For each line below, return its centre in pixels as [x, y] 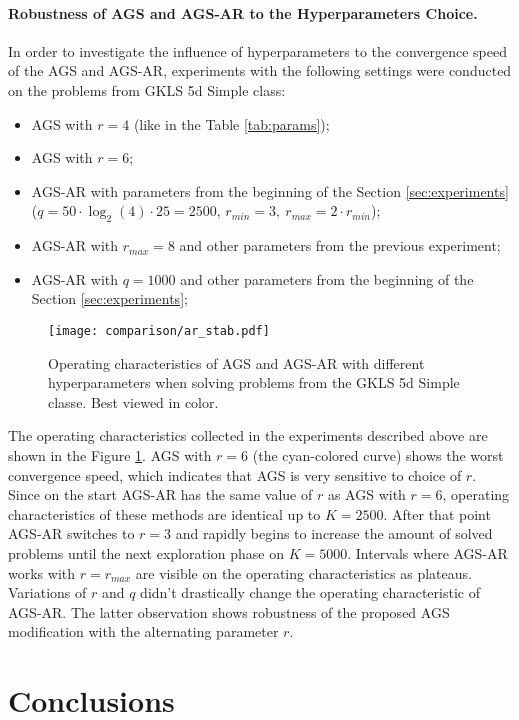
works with [42, 572]
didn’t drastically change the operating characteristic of [310, 592]
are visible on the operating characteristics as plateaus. [303, 572]
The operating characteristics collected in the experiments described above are [248, 435]
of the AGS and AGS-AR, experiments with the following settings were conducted [260, 70]
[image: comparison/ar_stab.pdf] [159, 330]
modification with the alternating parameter [143, 631]
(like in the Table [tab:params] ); [231, 123]
